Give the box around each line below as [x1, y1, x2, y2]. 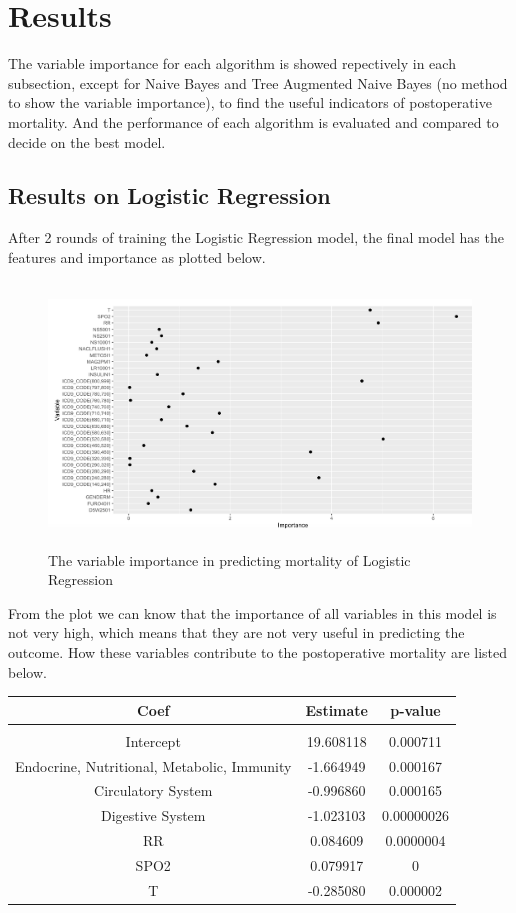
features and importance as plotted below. [8, 246, 266, 267]
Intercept [125, 730, 181, 751]
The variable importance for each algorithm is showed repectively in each [8, 53, 456, 74]
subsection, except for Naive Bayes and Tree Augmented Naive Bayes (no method [8, 72, 508, 93]
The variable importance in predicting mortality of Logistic [48, 549, 411, 570]
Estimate [305, 699, 368, 720]
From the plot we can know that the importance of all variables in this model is [8, 602, 497, 623]
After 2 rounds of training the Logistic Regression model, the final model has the [8, 227, 504, 248]
